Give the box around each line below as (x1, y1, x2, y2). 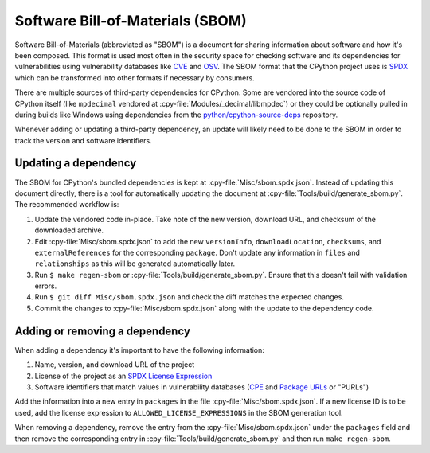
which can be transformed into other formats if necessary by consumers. (14, 72, 255, 83)
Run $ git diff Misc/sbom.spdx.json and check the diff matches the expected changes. (34, 292, 344, 302)
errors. (34, 281, 57, 291)
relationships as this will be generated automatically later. (34, 259, 235, 268)
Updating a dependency (14, 156, 137, 170)
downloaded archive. (34, 225, 104, 235)
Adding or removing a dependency (14, 324, 191, 338)
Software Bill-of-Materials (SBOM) (14, 12, 247, 29)
